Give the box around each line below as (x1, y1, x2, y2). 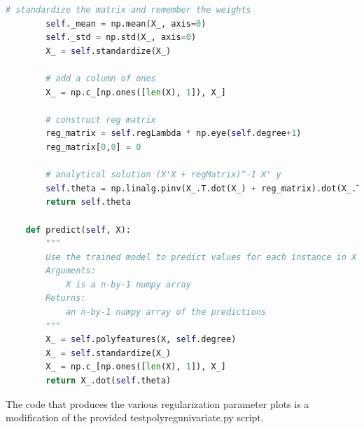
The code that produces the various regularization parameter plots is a (6, 396, 309, 411)
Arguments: (45, 266, 96, 276)
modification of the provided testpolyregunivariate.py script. (6, 410, 264, 425)
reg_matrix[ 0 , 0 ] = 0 (45, 142, 141, 152)
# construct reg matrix (45, 114, 156, 125)
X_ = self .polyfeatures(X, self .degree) (45, 334, 237, 345)
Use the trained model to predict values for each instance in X (45, 252, 357, 262)
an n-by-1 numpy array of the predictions (65, 307, 267, 318)
